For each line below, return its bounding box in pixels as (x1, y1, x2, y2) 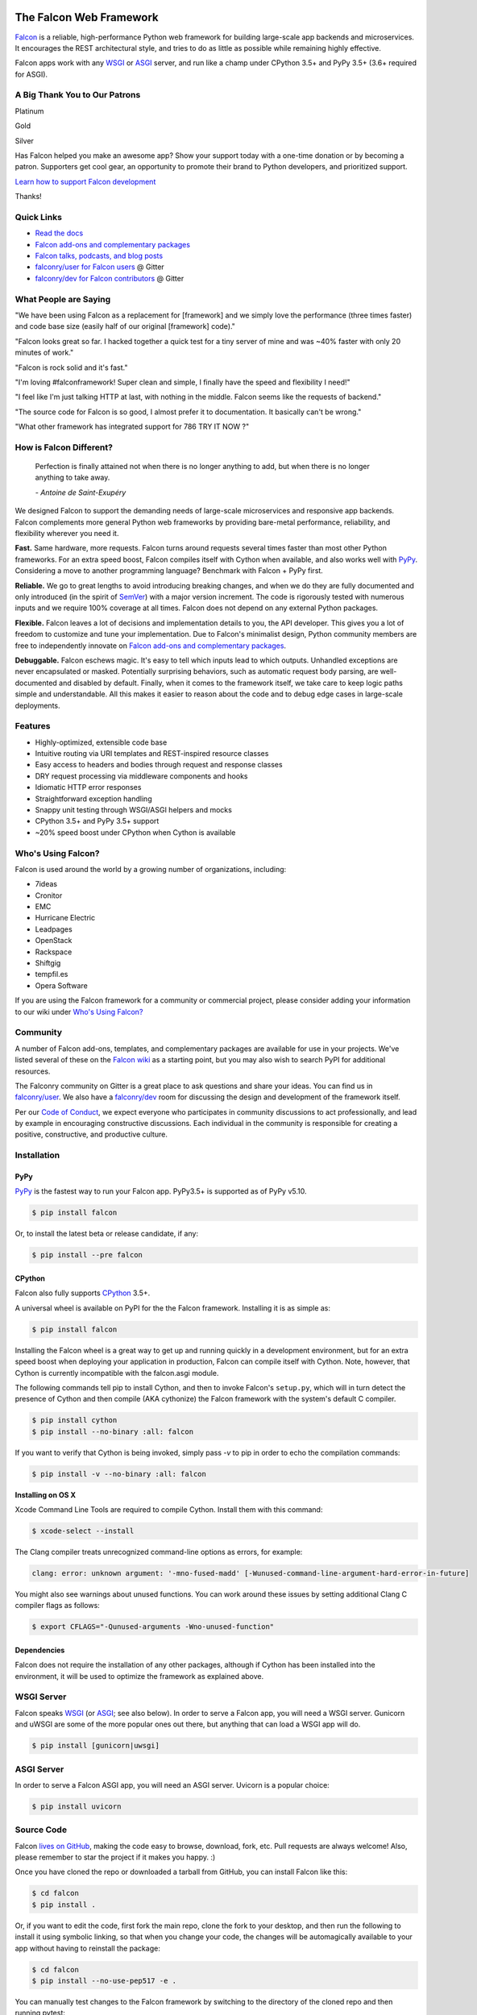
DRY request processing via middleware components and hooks (35, 771, 248, 781)
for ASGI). (15, 69, 48, 79)
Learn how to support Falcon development (15, 177, 156, 186)
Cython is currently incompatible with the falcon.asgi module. (15, 1368, 219, 1377)
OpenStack (35, 936, 73, 945)
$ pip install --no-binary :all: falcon (31, 1427, 193, 1436)
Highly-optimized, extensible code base (35, 737, 168, 747)
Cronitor (35, 891, 63, 900)
